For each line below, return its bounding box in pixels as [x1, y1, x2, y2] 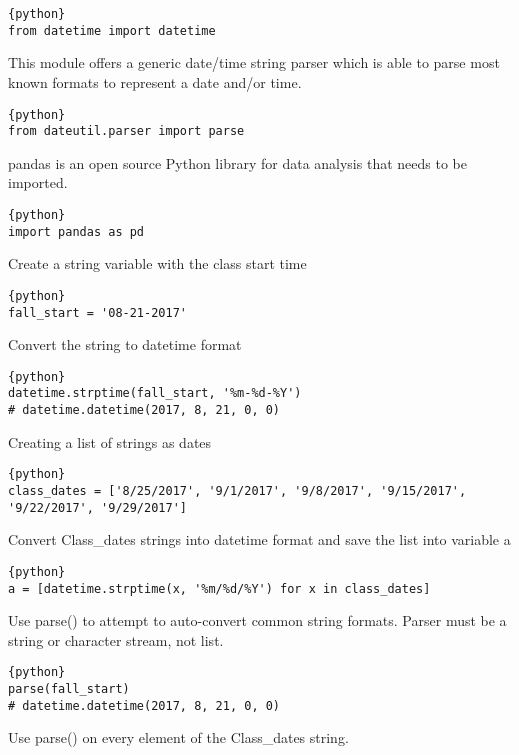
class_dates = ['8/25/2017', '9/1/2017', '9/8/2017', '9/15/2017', [8, 484, 467, 499]
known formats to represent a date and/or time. [8, 71, 302, 92]
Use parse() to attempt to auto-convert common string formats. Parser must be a [8, 610, 507, 631]
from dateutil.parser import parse [8, 124, 245, 139]
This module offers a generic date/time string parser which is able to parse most [8, 52, 500, 73]
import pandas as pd [8, 224, 145, 239]
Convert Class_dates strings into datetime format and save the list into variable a [8, 529, 511, 550]
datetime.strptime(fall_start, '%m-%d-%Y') [8, 386, 302, 401]
